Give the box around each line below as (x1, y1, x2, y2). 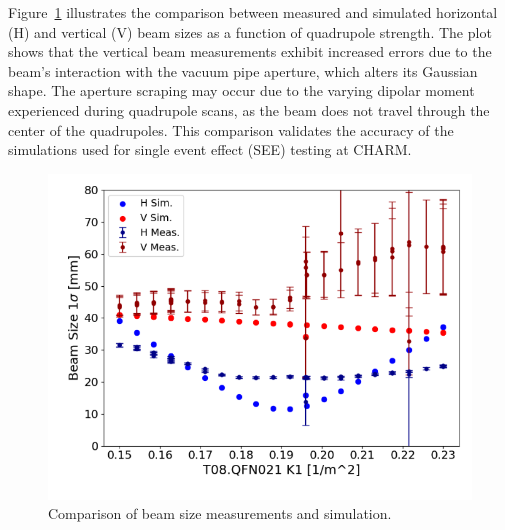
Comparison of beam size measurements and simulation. (48, 503, 392, 524)
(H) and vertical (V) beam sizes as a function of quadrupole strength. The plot (8, 21, 492, 42)
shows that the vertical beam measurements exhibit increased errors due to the (8, 41, 492, 62)
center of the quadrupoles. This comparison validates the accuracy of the (8, 119, 454, 140)
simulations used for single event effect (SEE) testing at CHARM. (8, 139, 412, 160)
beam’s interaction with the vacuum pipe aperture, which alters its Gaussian (8, 60, 478, 81)
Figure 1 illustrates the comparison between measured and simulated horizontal (8, 2, 498, 22)
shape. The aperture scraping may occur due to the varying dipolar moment (8, 80, 475, 101)
